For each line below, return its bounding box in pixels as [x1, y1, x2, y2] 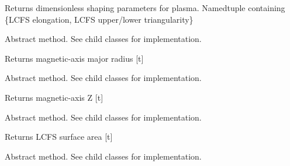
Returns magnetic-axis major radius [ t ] [5, 52, 144, 64]
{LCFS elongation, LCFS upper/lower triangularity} [5, 13, 194, 25]
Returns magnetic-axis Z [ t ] [5, 91, 103, 103]
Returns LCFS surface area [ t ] [5, 130, 113, 143]
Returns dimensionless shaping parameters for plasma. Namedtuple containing [5, 2, 285, 13]
